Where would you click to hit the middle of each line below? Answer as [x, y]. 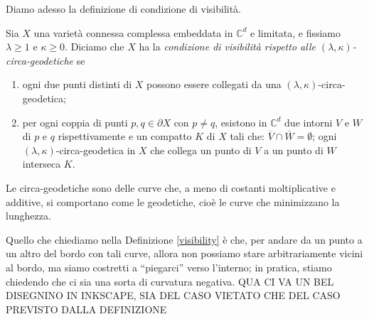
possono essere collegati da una [214, 84]
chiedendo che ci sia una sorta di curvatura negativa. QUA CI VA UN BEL [170, 281]
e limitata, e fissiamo [296, 32]
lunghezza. [28, 216]
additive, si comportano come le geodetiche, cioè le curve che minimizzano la [173, 201]
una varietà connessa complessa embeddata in [133, 32]
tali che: [247, 136]
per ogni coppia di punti [75, 122]
